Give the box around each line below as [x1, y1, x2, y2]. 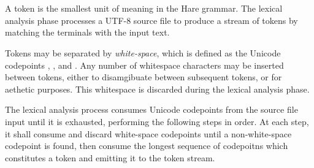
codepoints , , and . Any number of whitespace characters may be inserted [5, 58, 284, 71]
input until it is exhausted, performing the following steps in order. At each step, [5, 115, 309, 128]
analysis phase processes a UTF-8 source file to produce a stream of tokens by [5, 13, 298, 26]
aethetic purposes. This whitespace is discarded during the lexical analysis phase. [5, 82, 310, 95]
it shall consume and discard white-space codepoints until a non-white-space [5, 127, 292, 140]
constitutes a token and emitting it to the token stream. [5, 151, 215, 164]
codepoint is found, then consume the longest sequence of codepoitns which [5, 139, 288, 152]
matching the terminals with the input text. [5, 26, 170, 39]
